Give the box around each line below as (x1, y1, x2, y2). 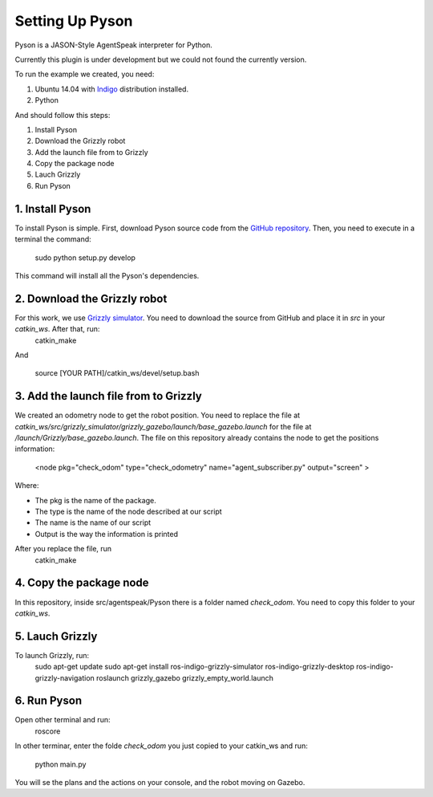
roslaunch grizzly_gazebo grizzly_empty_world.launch (96, 673, 274, 682)
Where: (14, 481, 39, 490)
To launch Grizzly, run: (14, 650, 90, 660)
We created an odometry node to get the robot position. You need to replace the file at (14, 410, 301, 421)
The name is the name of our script (34, 518, 152, 527)
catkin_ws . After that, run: (14, 324, 100, 334)
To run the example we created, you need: (14, 69, 155, 79)
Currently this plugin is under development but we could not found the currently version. (14, 55, 307, 64)
